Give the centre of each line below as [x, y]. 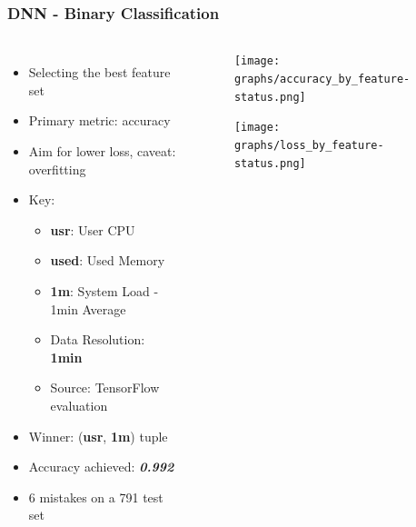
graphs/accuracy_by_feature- [322, 79]
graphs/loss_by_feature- [309, 145]
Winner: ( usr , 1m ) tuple [98, 436]
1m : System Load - [104, 290]
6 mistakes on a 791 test [96, 497]
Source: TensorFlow [105, 388]
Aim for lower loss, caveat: [102, 151]
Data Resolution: [98, 339]
